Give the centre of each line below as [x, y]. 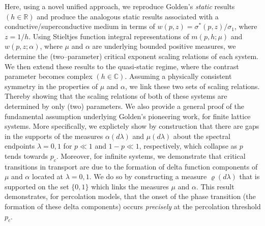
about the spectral [202, 136]
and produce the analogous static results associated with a [128, 16]
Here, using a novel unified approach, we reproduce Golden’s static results [120, 6]
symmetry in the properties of [51, 86]
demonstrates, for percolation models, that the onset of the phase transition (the [130, 196]
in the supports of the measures [54, 136]
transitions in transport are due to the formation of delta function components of [131, 166]
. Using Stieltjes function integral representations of [109, 36]
